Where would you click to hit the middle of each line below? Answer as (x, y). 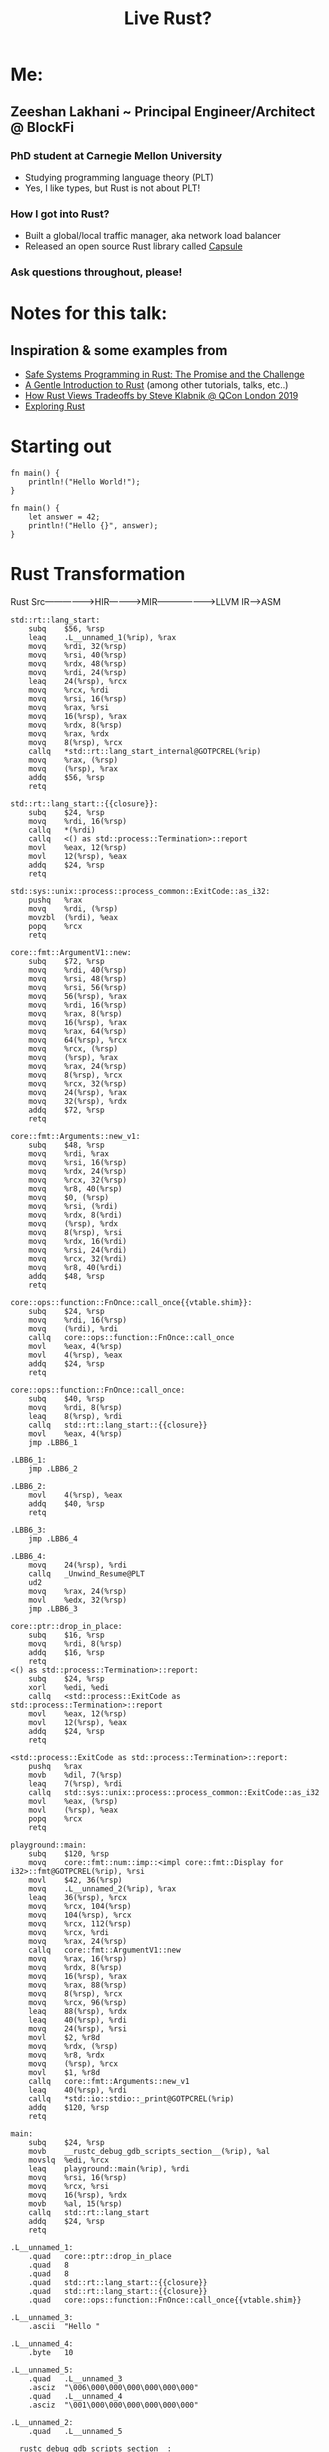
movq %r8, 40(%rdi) (75, 1267)
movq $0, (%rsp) (69, 1197)
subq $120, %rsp (69, 1853)
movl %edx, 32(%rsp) (78, 1600)
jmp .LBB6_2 (53, 1468)
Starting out (61, 446)
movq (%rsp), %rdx (73, 1223)
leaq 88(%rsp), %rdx (78, 2011)
